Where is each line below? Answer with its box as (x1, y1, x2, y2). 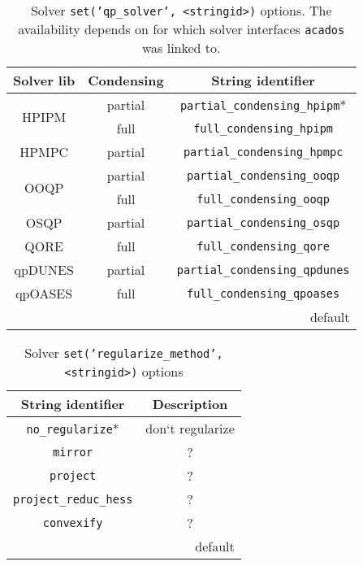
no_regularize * (26, 419, 119, 438)
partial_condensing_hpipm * (179, 95, 347, 114)
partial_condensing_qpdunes (176, 263, 350, 276)
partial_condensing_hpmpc (183, 145, 344, 159)
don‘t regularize (145, 419, 235, 438)
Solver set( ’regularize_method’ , (24, 343, 223, 362)
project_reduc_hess (13, 492, 133, 506)
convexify (42, 516, 103, 529)
